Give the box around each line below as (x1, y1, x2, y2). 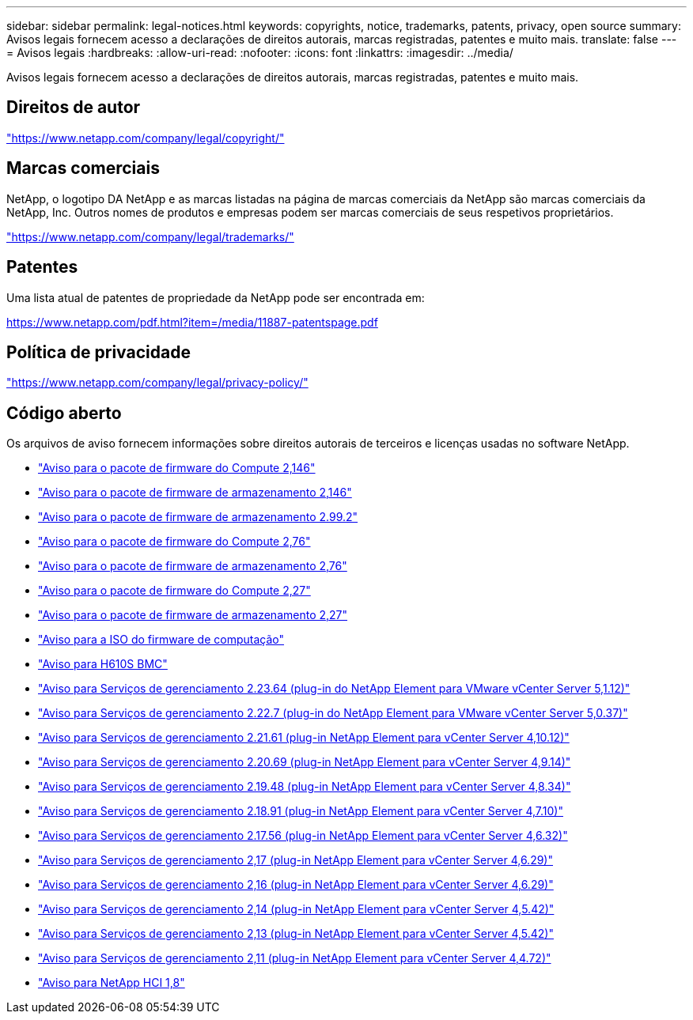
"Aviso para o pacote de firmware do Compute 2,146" (38, 461, 316, 475)
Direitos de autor (6, 97, 141, 118)
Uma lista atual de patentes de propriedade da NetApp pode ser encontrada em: (6, 290, 425, 304)
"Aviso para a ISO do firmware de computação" (38, 633, 285, 647)
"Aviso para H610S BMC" (38, 657, 168, 671)
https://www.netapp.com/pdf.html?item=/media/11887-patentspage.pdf (6, 315, 378, 329)
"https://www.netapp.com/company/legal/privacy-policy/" (6, 376, 309, 390)
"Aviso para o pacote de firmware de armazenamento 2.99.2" (38, 510, 358, 524)
